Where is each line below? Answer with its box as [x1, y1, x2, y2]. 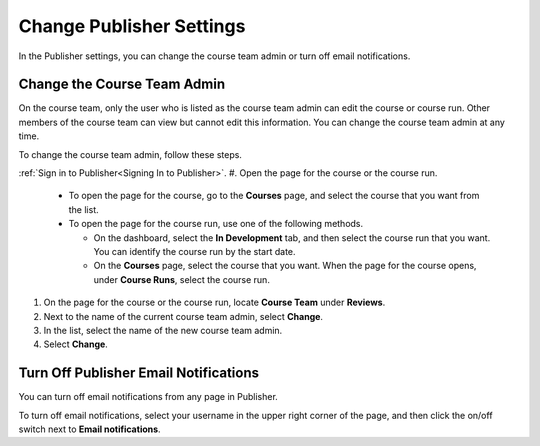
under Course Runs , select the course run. [93, 273, 270, 285]
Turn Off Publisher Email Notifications [18, 365, 260, 382]
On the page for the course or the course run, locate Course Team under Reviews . [43, 296, 386, 309]
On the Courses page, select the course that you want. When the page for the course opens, [93, 260, 477, 272]
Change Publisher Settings [18, 15, 246, 37]
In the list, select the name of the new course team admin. [43, 324, 283, 336]
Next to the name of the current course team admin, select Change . [43, 310, 324, 322]
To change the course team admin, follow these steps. [18, 148, 242, 160]
